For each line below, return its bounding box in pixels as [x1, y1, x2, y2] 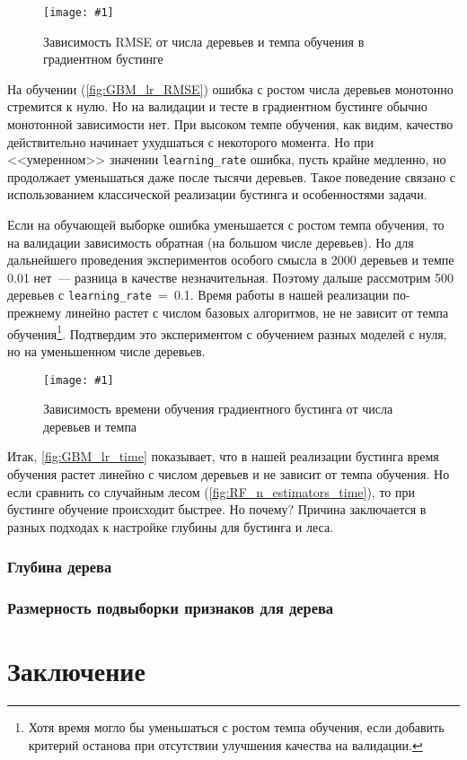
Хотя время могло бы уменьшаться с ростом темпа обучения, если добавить [28, 718, 445, 737]
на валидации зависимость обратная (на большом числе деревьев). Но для [7, 232, 414, 251]
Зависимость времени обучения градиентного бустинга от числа [43, 399, 393, 418]
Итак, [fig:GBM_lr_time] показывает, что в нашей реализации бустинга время [7, 447, 439, 466]
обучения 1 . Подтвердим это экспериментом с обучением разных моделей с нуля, [7, 321, 447, 343]
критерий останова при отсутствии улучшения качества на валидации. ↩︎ [28, 735, 423, 754]
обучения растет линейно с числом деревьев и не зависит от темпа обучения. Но [7, 464, 450, 483]
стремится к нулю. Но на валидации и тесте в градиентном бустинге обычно [7, 97, 427, 116]
